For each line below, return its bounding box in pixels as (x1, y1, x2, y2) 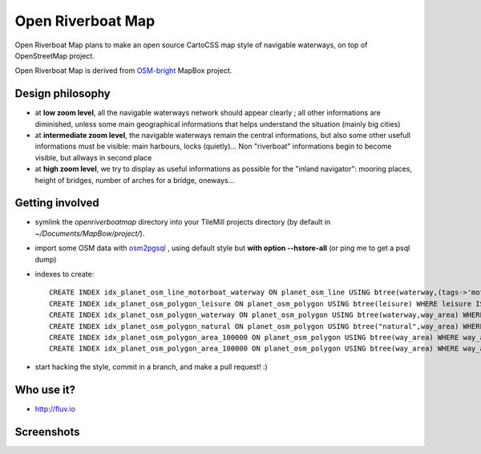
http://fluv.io (34, 403, 76, 413)
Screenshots (14, 425, 80, 439)
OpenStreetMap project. (14, 51, 95, 60)
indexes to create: (34, 270, 95, 279)
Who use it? (14, 383, 76, 396)
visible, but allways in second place (34, 152, 152, 162)
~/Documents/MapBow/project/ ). (34, 229, 145, 238)
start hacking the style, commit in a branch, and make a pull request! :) (34, 362, 268, 371)
